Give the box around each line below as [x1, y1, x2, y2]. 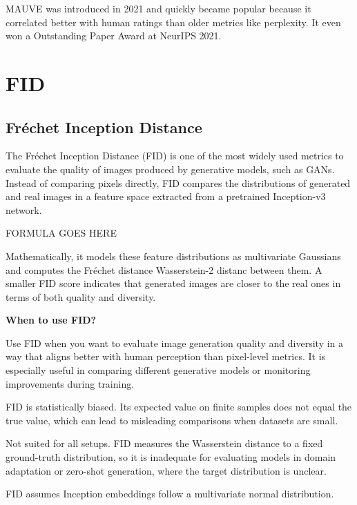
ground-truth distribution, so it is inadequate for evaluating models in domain [6, 450, 336, 464]
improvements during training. [6, 376, 135, 390]
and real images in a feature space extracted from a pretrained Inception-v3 [6, 189, 326, 204]
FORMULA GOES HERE [6, 226, 117, 240]
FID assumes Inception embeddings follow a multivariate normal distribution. [6, 486, 334, 501]
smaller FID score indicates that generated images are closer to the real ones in [6, 276, 341, 290]
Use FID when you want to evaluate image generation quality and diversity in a [6, 335, 344, 350]
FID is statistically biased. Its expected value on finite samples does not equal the [6, 399, 352, 414]
